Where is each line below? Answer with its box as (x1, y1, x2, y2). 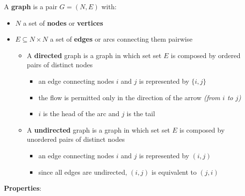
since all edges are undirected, (38, 166, 127, 177)
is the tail (126, 108, 155, 119)
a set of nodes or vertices (23, 17, 103, 28)
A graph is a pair (4, 1, 58, 11)
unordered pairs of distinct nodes (27, 134, 125, 144)
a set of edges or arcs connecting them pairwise (50, 34, 193, 44)
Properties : (4, 183, 42, 193)
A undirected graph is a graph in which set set (27, 124, 170, 135)
